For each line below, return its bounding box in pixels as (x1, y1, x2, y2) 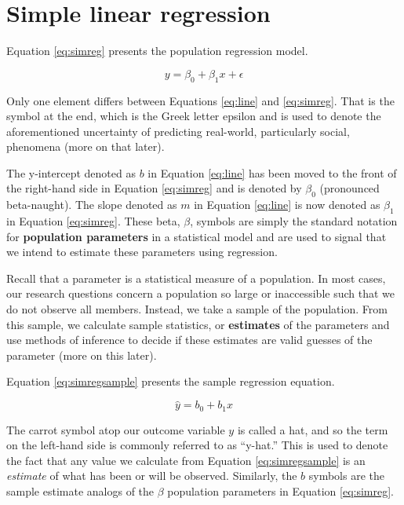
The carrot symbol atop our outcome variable (6, 421, 225, 437)
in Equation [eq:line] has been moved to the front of (147, 164, 397, 181)
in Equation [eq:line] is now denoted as (194, 196, 380, 213)
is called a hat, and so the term (237, 421, 388, 437)
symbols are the (308, 467, 384, 484)
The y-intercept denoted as (6, 164, 136, 181)
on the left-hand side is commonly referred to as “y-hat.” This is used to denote (6, 437, 388, 453)
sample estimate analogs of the (6, 483, 155, 500)
